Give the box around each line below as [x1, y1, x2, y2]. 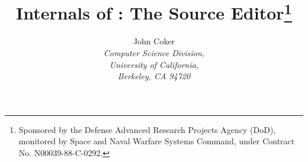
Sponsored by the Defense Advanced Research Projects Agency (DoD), [18, 123, 276, 135]
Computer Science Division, [103, 47, 205, 59]
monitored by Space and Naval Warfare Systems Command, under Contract [18, 135, 295, 147]
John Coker [133, 35, 175, 47]
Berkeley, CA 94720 [117, 70, 191, 82]
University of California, [109, 58, 199, 70]
